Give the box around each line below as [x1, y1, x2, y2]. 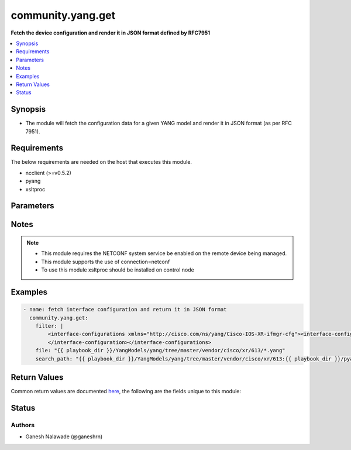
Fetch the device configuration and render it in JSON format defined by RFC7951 [11, 29, 211, 36]
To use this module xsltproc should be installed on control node [41, 266, 194, 273]
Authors [11, 421, 35, 429]
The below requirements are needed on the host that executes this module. [11, 159, 192, 166]
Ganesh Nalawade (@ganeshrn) [25, 433, 103, 440]
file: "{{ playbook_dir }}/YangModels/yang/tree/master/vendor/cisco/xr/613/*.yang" [35, 347, 286, 354]
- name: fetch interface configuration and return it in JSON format [23, 306, 227, 313]
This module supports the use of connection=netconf [41, 258, 170, 265]
